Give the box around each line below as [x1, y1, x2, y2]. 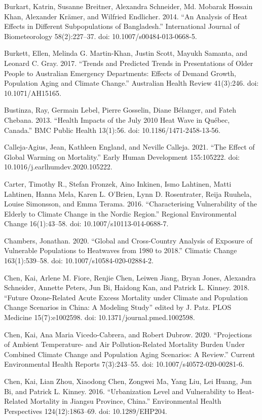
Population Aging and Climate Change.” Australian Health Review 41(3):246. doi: [4, 78, 259, 88]
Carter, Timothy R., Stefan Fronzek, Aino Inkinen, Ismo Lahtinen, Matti [4, 178, 232, 189]
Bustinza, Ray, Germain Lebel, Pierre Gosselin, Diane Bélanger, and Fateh [4, 104, 237, 115]
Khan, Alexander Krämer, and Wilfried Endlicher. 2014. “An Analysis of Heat [4, 11, 248, 21]
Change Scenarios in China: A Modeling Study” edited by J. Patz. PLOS [4, 302, 232, 312]
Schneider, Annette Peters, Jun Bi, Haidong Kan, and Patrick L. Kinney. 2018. [4, 282, 250, 293]
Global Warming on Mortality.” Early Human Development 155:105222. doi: [4, 151, 240, 162]
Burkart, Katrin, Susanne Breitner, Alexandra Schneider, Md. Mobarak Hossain [4, 1, 253, 11]
